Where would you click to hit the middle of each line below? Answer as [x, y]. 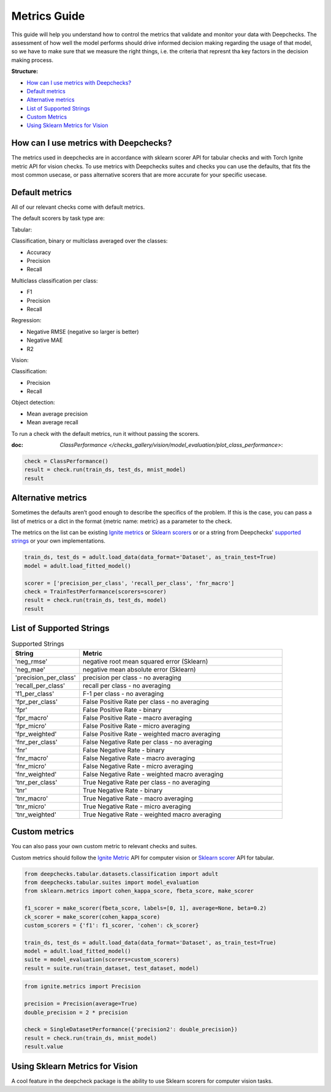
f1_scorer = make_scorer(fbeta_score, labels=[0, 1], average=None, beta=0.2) [145, 908]
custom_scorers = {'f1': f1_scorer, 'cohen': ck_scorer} [112, 925]
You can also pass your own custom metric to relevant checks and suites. [104, 846]
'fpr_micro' [31, 726]
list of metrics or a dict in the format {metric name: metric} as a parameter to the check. [122, 521]
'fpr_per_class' [36, 702]
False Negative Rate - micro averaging [138, 766]
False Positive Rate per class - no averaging [146, 702]
